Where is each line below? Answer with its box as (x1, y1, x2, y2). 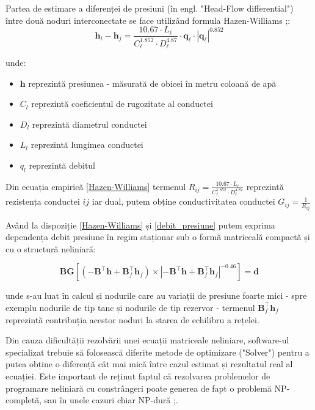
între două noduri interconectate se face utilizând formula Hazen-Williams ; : (5, 13, 291, 26)
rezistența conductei (5, 195, 80, 208)
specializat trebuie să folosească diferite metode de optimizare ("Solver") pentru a (5, 345, 310, 358)
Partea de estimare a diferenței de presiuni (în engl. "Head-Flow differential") (5, 2, 294, 14)
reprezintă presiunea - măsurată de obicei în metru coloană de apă (28, 76, 277, 89)
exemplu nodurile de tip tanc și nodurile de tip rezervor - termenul (5, 301, 255, 313)
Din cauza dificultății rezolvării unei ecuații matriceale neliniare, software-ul (5, 334, 289, 346)
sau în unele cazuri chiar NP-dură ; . (44, 394, 178, 406)
